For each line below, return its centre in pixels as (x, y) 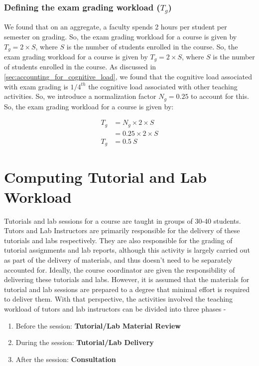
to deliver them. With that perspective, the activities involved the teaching (119, 299)
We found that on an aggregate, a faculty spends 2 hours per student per (116, 27)
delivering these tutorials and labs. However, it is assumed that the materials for (127, 279)
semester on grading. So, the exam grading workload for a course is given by (121, 36)
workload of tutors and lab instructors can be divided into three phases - (115, 308)
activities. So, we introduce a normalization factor (80, 96)
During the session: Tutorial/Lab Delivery (85, 342)
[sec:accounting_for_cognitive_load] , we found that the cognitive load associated (128, 77)
